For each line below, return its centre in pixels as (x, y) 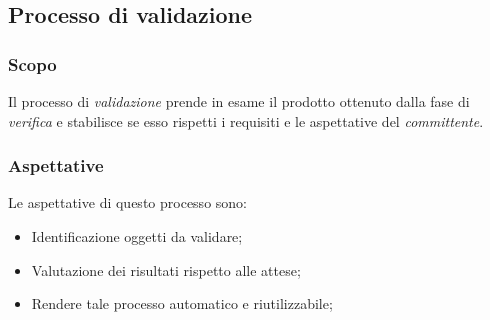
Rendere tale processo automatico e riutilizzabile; (182, 303)
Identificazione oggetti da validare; (137, 236)
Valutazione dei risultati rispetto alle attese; (166, 269)
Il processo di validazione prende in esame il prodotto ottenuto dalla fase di (239, 101)
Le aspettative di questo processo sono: (127, 202)
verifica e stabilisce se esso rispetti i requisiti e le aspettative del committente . (246, 120)
